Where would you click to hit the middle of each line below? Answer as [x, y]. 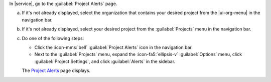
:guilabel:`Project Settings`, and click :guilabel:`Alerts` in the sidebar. [105, 61]
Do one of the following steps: [53, 38]
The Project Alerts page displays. [56, 70]
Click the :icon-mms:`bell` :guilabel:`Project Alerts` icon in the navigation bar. [113, 47]
